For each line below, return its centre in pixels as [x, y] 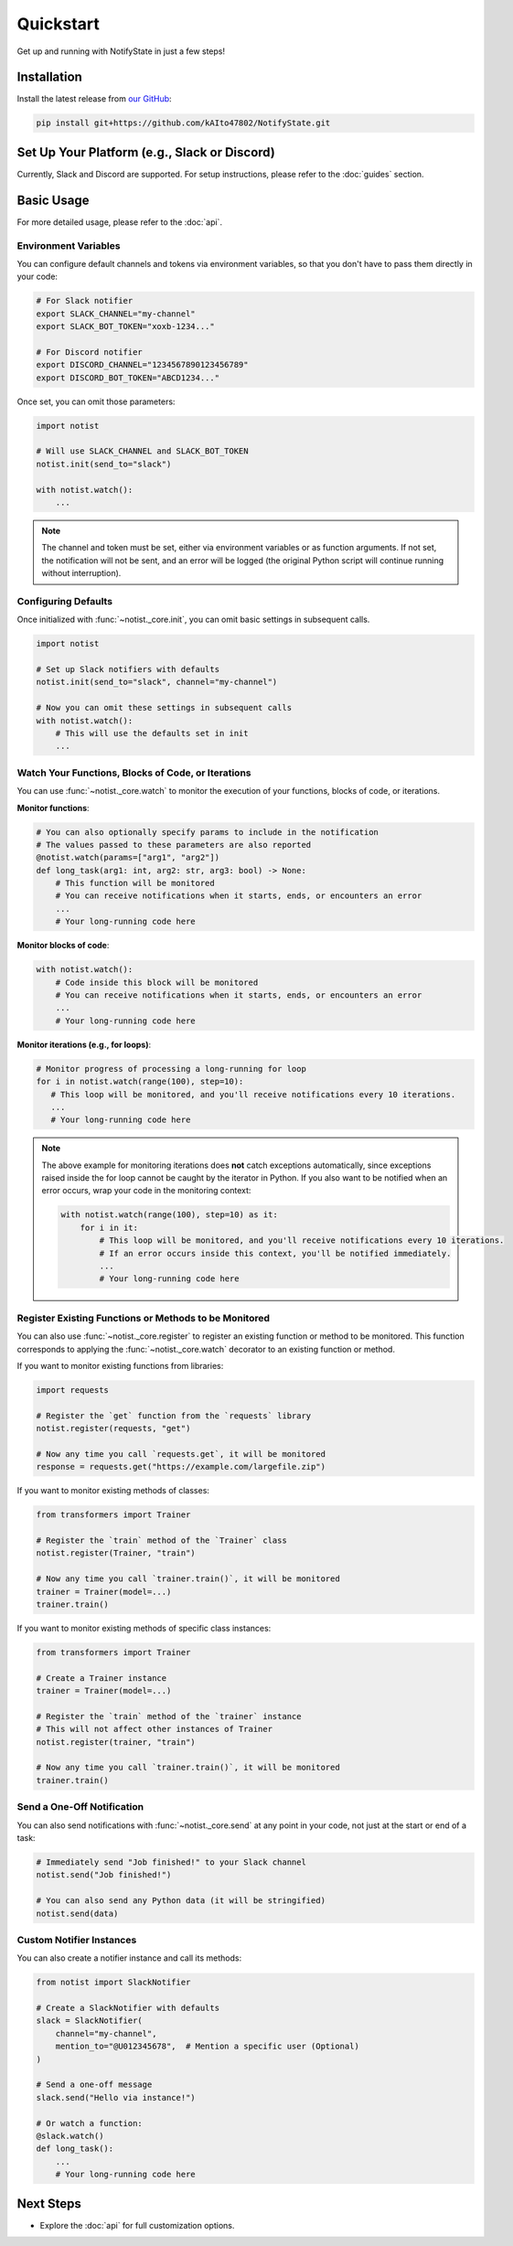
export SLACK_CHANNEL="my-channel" [116, 314]
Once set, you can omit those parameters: [96, 401]
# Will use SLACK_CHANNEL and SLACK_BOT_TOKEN [142, 451]
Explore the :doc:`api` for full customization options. [137, 2225]
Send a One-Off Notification [80, 1807]
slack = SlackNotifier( [90, 2021]
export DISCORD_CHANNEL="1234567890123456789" [142, 365]
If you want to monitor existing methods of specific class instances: [144, 1628]
